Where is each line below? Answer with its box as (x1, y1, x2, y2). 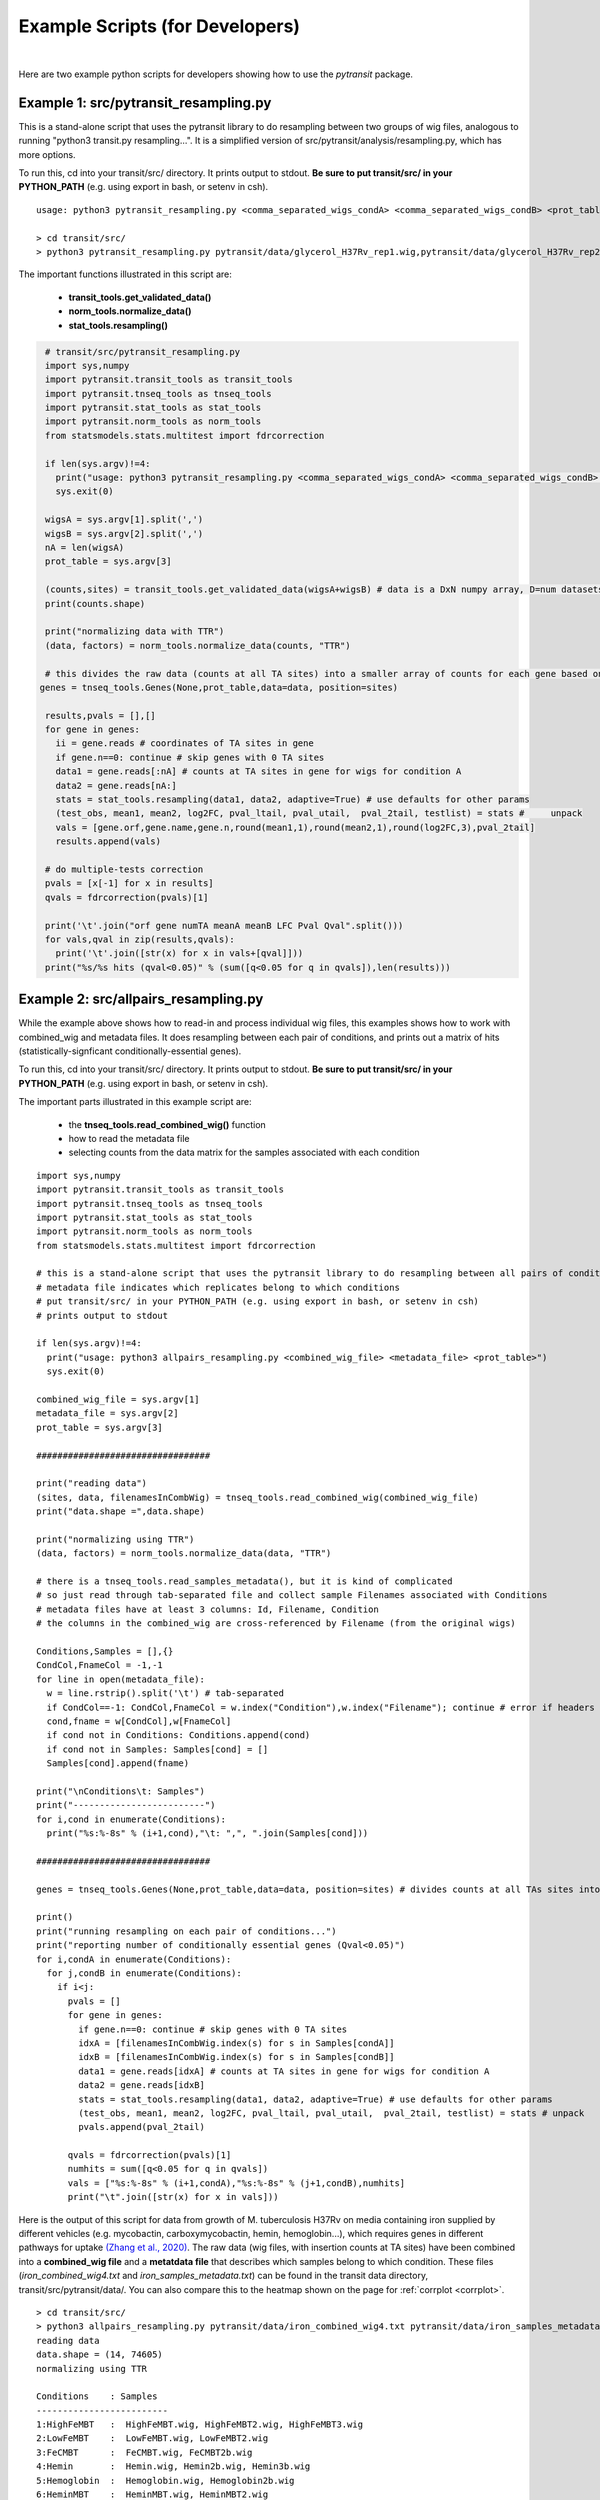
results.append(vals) (55, 836, 162, 847)
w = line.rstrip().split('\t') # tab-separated (46, 1688, 285, 1699)
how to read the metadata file (68, 1132, 190, 1144)
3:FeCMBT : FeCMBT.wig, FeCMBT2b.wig (36, 2446, 253, 2458)
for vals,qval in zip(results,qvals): (45, 933, 235, 945)
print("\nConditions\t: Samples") (36, 1785, 205, 1797)
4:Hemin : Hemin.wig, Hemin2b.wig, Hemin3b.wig (36, 2461, 311, 2472)
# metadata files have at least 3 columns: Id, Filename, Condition (36, 1603, 379, 1615)
